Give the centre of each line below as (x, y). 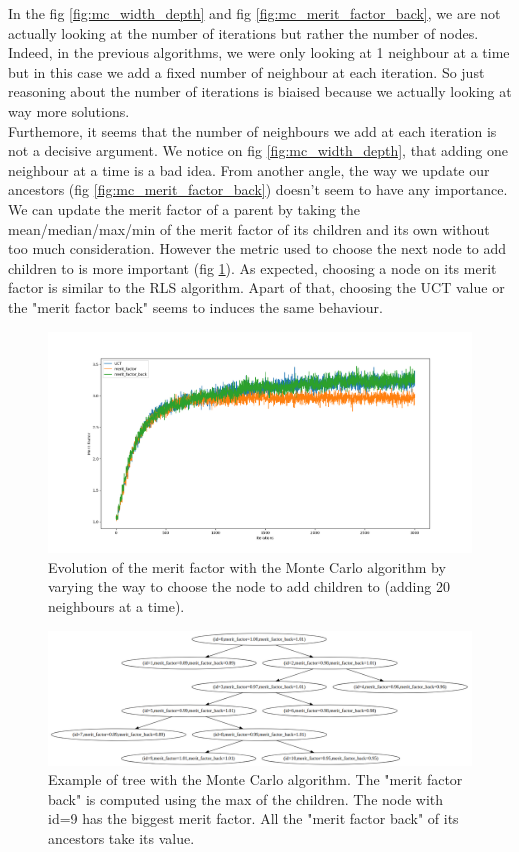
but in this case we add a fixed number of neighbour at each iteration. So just (246, 71)
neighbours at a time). (116, 606)
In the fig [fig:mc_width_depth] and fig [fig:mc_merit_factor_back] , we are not (254, 13)
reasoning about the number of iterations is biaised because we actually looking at (260, 91)
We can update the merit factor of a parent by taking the (184, 208)
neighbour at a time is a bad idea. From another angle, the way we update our (249, 169)
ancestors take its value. (121, 837)
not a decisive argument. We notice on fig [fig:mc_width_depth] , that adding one (258, 150)
